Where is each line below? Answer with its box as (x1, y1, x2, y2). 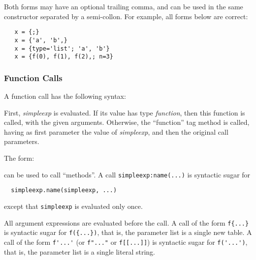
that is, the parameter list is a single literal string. (4, 246, 155, 257)
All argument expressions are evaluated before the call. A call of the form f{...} (4, 217, 249, 228)
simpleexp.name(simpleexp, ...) (11, 187, 117, 194)
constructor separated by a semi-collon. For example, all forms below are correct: (4, 11, 248, 21)
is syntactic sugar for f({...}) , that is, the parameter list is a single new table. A (4, 227, 252, 237)
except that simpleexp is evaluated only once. (4, 201, 143, 211)
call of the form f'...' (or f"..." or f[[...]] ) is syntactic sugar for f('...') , (4, 236, 248, 247)
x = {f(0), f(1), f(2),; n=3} (14, 53, 113, 60)
